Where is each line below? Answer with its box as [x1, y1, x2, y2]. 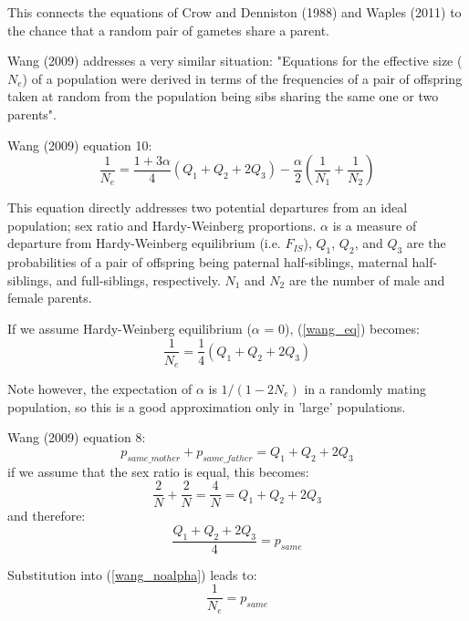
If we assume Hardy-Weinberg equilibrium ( [7, 318, 252, 337]
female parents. [7, 288, 92, 307]
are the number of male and [288, 270, 445, 289]
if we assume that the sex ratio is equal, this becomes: [7, 461, 309, 481]
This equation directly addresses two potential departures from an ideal [7, 198, 408, 217]
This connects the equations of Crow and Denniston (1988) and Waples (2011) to [7, 3, 462, 21]
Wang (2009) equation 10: [7, 135, 152, 154]
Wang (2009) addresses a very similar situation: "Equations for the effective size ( [7, 51, 463, 70]
